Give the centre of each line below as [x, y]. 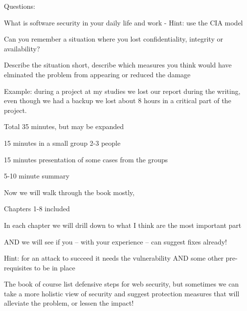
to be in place [55, 267]
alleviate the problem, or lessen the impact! [69, 303]
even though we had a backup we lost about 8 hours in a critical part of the [118, 100]
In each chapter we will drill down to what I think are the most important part [123, 225]
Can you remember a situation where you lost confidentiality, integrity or [113, 39]
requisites [18, 267]
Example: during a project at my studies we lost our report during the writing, [122, 91]
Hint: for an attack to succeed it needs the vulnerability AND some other [114, 258]
